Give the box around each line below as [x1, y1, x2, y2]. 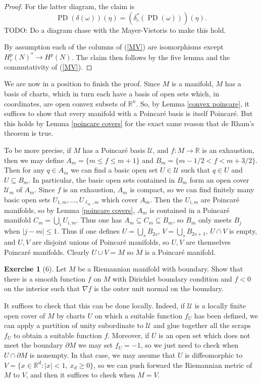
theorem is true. [4, 128, 54, 138]
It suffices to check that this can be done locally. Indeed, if [4, 300, 185, 311]
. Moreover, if [108, 330, 149, 340]
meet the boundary [4, 340, 63, 350]
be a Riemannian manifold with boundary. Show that [78, 263, 243, 274]
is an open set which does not [159, 330, 250, 340]
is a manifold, [171, 78, 214, 89]
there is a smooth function [4, 273, 86, 284]
